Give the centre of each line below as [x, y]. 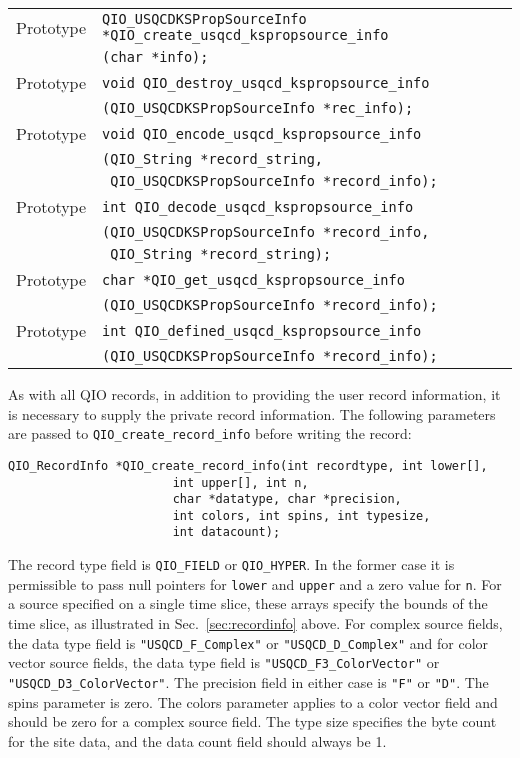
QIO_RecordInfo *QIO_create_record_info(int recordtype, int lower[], [248, 465]
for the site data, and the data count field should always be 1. [197, 740]
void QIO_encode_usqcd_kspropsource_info [262, 133]
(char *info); [155, 57]
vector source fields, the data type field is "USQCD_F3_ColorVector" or [224, 662]
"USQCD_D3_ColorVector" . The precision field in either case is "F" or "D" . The [248, 681]
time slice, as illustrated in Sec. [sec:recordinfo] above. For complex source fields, [255, 623]
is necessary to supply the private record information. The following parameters [252, 413]
